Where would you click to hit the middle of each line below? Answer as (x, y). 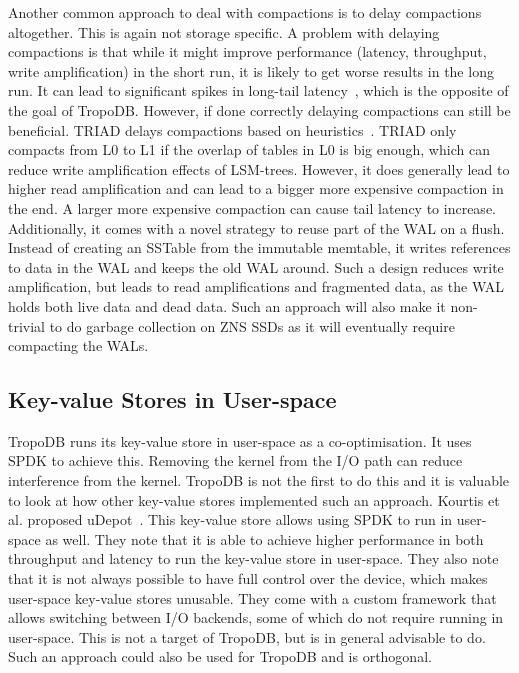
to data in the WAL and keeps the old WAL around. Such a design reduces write (256, 266)
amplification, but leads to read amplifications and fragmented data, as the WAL (256, 286)
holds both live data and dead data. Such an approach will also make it (227, 305)
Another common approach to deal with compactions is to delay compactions (245, 12)
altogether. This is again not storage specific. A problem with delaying (224, 31)
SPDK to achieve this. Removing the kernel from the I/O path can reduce (235, 460)
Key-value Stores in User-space (172, 399)
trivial (27, 325)
